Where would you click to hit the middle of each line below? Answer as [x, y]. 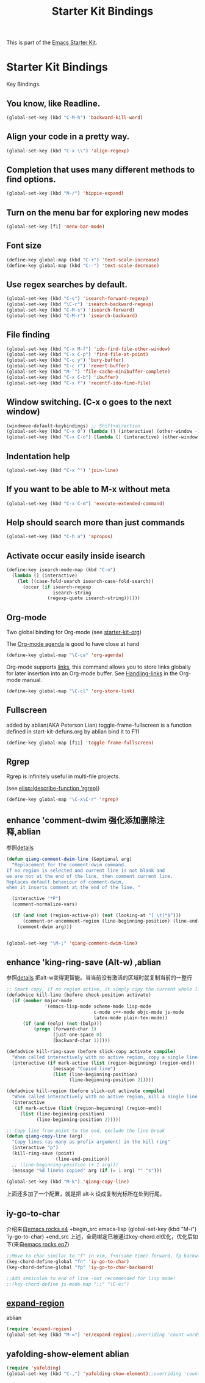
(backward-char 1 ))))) [82, 1041]
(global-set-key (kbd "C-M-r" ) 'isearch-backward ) [72, 316]
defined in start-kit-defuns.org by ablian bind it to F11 [73, 731]
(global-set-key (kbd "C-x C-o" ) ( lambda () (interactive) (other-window [102, 437]
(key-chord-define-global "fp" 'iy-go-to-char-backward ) [80, 1267]
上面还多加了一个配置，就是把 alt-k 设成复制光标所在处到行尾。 [86, 1194]
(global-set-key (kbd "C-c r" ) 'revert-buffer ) [68, 366]
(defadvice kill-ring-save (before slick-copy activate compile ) [91, 1052]
